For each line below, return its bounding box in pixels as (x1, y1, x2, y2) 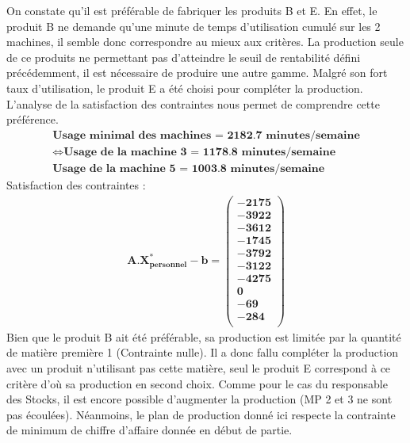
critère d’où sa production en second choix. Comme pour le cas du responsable (6, 375, 388, 391)
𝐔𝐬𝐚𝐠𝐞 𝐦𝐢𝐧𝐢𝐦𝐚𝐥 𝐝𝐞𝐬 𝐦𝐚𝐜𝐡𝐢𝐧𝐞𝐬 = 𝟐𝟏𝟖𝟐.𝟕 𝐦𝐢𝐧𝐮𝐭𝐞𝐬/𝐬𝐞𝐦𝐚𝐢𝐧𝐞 (52, 129, 360, 141)
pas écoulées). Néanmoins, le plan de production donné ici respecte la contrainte (6, 406, 396, 422)
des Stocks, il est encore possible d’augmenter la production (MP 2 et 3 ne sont (6, 391, 393, 407)
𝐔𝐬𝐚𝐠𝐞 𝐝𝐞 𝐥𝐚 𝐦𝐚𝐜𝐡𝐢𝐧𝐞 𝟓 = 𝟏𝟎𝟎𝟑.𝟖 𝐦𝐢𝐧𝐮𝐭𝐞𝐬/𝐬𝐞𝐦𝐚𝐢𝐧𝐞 (52, 162, 325, 174)
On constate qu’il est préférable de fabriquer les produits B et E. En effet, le (6, 2, 377, 18)
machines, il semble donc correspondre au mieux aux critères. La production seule (6, 33, 404, 50)
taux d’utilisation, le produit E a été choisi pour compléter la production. (6, 79, 363, 96)
